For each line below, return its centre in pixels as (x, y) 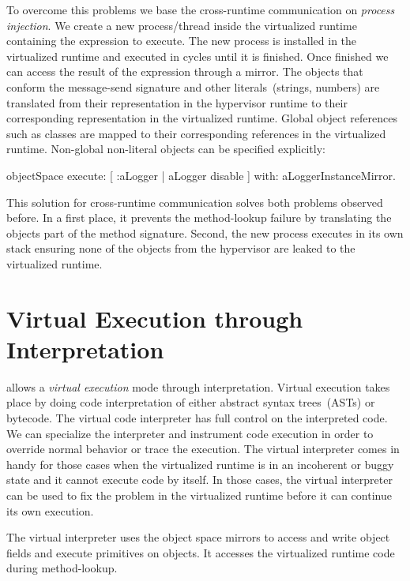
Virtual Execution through (155, 318)
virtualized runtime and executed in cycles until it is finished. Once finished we (197, 56)
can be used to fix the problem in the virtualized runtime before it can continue (199, 495)
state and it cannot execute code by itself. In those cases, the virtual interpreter (199, 480)
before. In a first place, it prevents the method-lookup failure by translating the (199, 217)
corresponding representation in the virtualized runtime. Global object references (202, 118)
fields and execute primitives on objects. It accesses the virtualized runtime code (201, 552)
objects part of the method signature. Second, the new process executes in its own (205, 232)
